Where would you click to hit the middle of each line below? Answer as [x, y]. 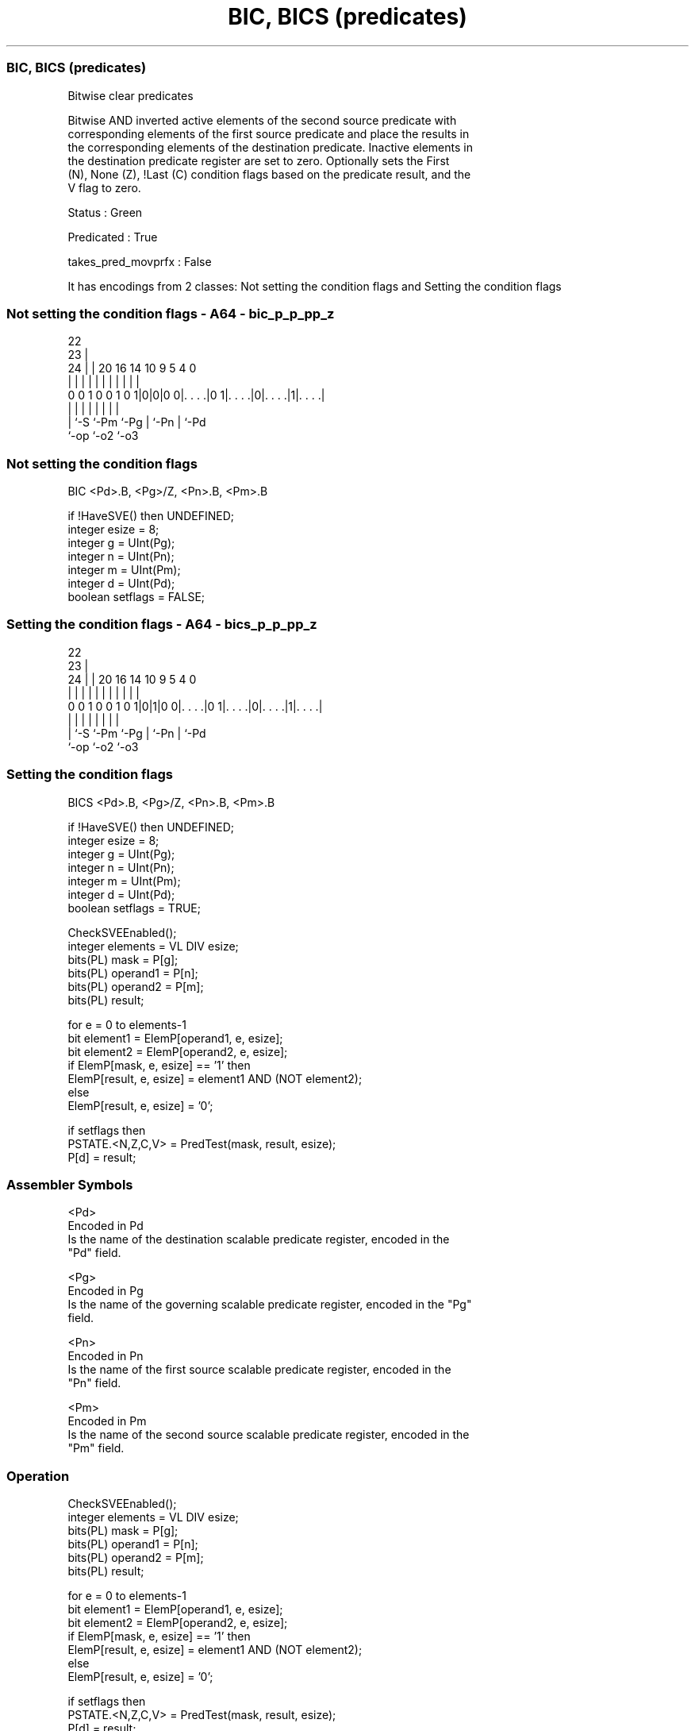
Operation [38, 1476]
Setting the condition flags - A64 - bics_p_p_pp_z [162, 625]
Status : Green [105, 212]
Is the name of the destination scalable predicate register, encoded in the [259, 1239]
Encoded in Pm [107, 1421]
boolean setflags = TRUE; [134, 908]
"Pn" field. [94, 1383]
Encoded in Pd [106, 1226]
